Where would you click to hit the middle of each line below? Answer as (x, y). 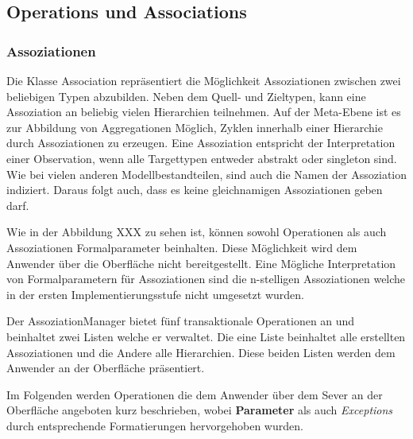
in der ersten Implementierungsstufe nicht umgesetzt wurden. (155, 294)
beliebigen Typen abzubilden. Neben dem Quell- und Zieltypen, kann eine (186, 96)
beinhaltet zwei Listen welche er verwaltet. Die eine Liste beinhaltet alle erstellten (206, 336)
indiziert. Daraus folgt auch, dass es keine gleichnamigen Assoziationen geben (195, 190)
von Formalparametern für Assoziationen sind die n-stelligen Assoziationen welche (206, 279)
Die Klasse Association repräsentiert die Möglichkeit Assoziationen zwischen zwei (204, 80)
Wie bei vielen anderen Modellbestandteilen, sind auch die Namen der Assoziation (207, 174)
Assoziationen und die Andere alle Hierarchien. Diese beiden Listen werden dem (201, 352)
